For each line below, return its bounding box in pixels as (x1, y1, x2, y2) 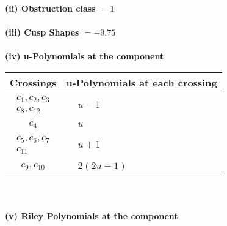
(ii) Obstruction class (5, 2, 96, 14)
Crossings (10, 75, 57, 89)
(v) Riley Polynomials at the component (5, 209, 178, 222)
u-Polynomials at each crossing (66, 75, 217, 89)
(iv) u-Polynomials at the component (5, 50, 164, 62)
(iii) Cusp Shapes (5, 26, 79, 39)
